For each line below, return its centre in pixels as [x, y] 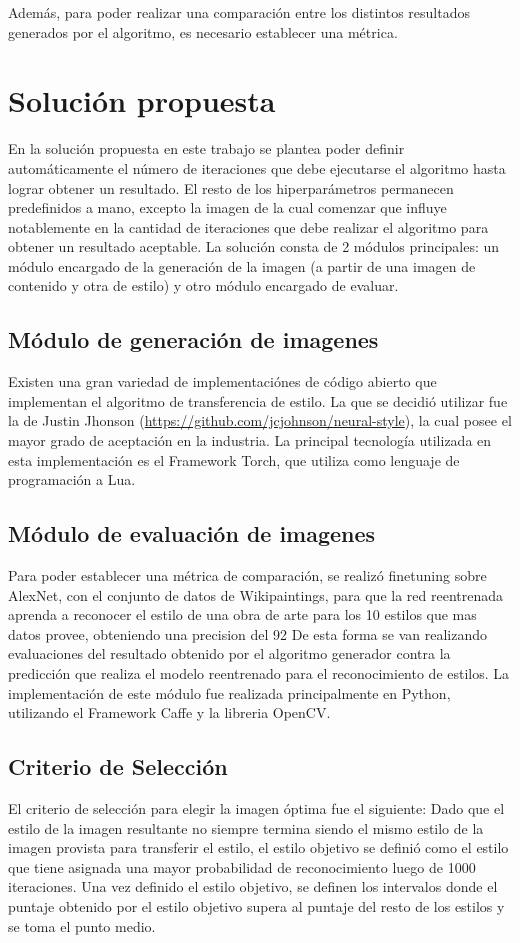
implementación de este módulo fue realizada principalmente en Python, [229, 692]
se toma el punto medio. [82, 925]
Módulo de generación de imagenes [193, 339]
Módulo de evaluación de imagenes [192, 533]
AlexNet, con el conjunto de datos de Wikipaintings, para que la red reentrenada [255, 594]
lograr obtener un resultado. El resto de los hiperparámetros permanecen [231, 187]
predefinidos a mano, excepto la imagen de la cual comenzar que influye [227, 207]
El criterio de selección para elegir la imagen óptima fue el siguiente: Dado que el [256, 807]
